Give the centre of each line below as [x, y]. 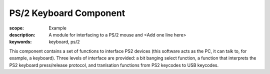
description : [22, 34]
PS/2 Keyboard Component [67, 13]
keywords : [20, 42]
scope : [17, 28]
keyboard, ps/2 [64, 42]
